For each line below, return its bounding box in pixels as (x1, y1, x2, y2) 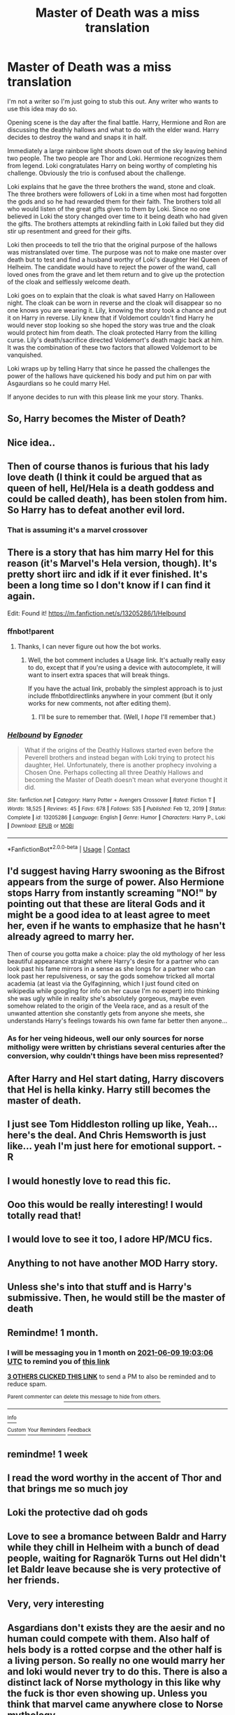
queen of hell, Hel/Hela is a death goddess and (7, 483, 215, 494)
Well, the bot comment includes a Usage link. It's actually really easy (27, 656, 226, 664)
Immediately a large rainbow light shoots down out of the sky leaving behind (7, 146, 227, 155)
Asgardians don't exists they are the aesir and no (7, 1621, 225, 1634)
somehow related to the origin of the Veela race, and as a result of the (7, 1002, 209, 1010)
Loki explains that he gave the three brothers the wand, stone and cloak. (7, 182, 215, 190)
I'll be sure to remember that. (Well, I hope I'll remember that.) (38, 713, 216, 721)
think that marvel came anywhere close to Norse (7, 1698, 224, 1710)
